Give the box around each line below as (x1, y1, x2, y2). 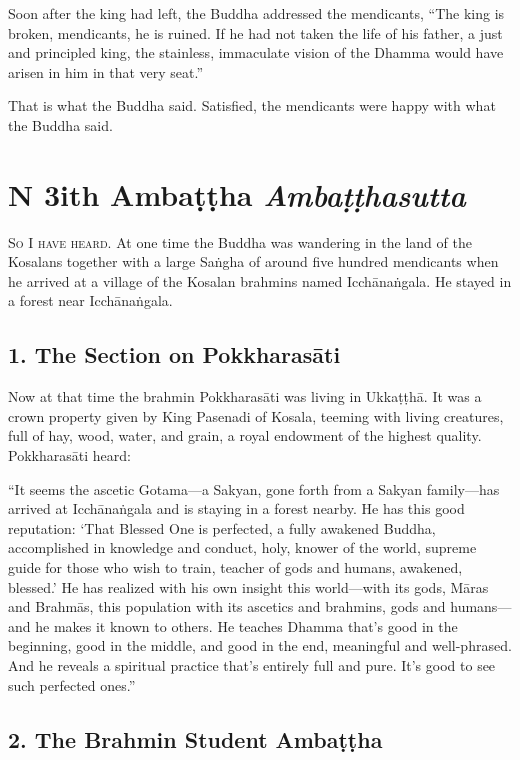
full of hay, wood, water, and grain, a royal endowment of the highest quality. (8, 425, 482, 446)
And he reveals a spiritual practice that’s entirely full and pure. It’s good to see (8, 654, 496, 675)
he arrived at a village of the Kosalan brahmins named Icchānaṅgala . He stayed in (8, 270, 512, 291)
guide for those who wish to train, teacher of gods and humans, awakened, (8, 557, 463, 578)
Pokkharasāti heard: (8, 445, 131, 466)
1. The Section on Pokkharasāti (8, 339, 341, 370)
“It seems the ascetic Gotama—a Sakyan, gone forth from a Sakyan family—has (8, 478, 500, 499)
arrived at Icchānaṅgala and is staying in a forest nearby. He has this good (8, 498, 465, 519)
